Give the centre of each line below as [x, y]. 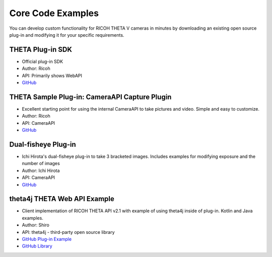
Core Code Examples [54, 13]
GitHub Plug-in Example [47, 239]
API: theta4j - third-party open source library [69, 232]
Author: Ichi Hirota [41, 170]
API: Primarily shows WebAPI [52, 75]
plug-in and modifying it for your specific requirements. [67, 35]
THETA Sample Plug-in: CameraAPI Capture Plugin [90, 97]
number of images [41, 163]
